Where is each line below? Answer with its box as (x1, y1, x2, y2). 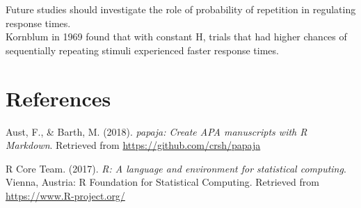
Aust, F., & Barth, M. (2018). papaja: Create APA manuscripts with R (6, 124, 307, 138)
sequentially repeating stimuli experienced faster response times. (6, 42, 279, 57)
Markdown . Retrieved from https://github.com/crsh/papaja (6, 138, 261, 152)
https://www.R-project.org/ (6, 188, 125, 202)
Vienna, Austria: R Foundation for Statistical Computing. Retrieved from (6, 175, 319, 189)
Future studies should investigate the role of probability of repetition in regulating (6, 2, 356, 16)
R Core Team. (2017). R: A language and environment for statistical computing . (6, 161, 346, 175)
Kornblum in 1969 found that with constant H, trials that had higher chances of (6, 29, 347, 44)
